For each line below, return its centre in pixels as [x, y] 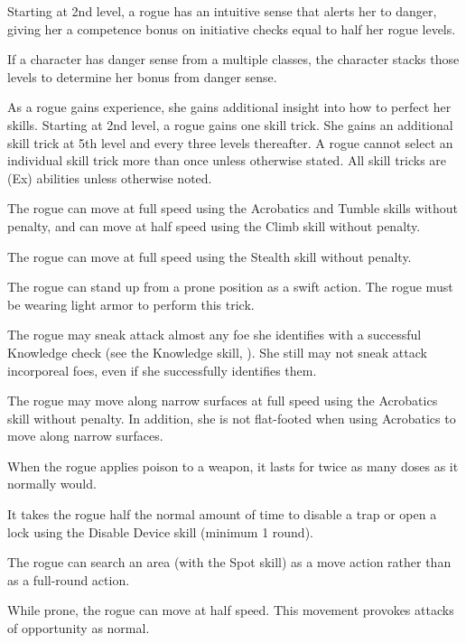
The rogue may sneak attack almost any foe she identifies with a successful [214, 335]
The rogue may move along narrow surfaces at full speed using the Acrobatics [223, 401]
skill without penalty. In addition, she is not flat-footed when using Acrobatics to [232, 418]
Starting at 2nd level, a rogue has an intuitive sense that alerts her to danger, [222, 11]
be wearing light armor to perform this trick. [131, 304]
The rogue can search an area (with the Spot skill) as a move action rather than [229, 562]
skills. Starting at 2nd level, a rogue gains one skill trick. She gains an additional [230, 124]
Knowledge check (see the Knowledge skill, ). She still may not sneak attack [217, 352]
